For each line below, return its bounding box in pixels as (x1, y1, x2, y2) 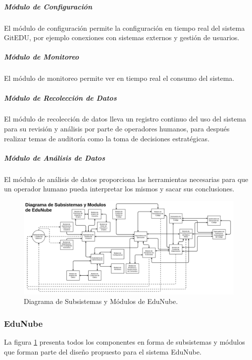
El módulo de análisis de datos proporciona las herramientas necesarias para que (4, 174, 249, 184)
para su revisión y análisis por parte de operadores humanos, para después (4, 123, 230, 134)
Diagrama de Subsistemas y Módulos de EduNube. (24, 296, 178, 306)
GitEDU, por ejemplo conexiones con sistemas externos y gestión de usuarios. (4, 32, 240, 43)
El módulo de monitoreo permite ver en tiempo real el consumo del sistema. (4, 73, 235, 83)
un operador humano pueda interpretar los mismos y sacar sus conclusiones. (4, 183, 235, 194)
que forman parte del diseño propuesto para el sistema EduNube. (4, 346, 202, 357)
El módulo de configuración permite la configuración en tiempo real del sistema (4, 22, 245, 33)
